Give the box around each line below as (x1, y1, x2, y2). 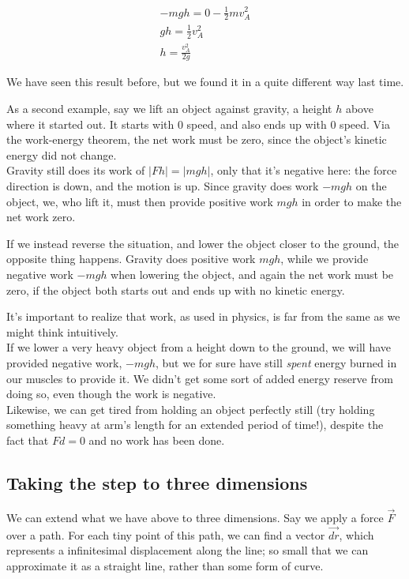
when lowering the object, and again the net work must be (111, 266, 394, 283)
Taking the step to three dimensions (6, 470, 308, 494)
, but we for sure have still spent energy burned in (155, 354, 397, 370)
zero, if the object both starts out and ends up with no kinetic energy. (6, 281, 345, 298)
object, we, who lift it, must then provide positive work (6, 193, 273, 209)
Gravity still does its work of (6, 162, 145, 179)
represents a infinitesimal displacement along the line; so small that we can (6, 542, 369, 558)
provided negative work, (6, 354, 122, 370)
